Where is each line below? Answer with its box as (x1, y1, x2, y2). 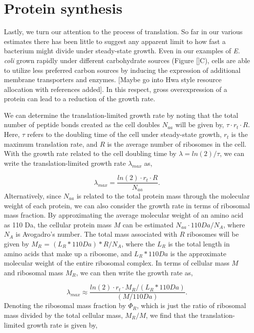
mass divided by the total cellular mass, (4, 310, 123, 320)
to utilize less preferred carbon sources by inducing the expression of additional (4, 65, 241, 75)
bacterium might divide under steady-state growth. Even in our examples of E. (4, 45, 240, 56)
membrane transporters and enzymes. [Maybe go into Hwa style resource (4, 74, 222, 85)
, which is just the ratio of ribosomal (137, 300, 246, 311)
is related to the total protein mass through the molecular (76, 190, 250, 200)
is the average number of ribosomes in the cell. (107, 138, 247, 149)
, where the (121, 238, 155, 248)
